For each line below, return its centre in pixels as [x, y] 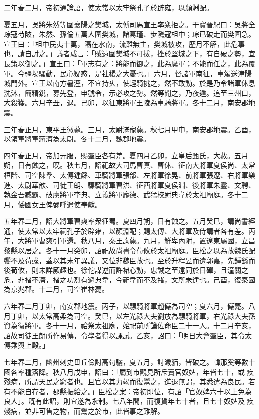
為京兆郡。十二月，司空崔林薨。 [56, 289]
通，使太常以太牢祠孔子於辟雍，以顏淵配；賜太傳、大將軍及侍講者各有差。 [126, 230]
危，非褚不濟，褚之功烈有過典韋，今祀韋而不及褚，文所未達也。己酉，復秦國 [129, 279]
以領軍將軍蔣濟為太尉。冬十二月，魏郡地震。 [77, 139]
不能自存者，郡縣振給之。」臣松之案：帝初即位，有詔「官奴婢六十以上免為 [131, 391]
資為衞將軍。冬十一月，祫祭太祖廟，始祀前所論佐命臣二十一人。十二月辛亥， [129, 326]
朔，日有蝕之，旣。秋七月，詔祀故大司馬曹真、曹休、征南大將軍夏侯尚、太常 [129, 165]
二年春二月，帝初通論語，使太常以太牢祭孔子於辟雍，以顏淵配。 [109, 7]
